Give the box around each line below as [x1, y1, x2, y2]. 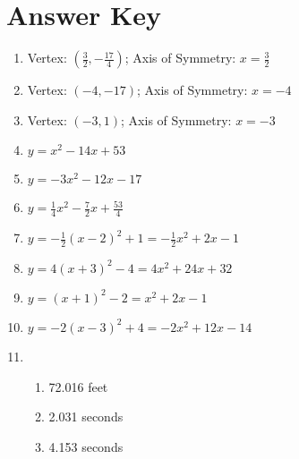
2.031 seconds [48, 407, 124, 426]
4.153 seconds [48, 437, 124, 455]
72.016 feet [48, 377, 108, 395]
